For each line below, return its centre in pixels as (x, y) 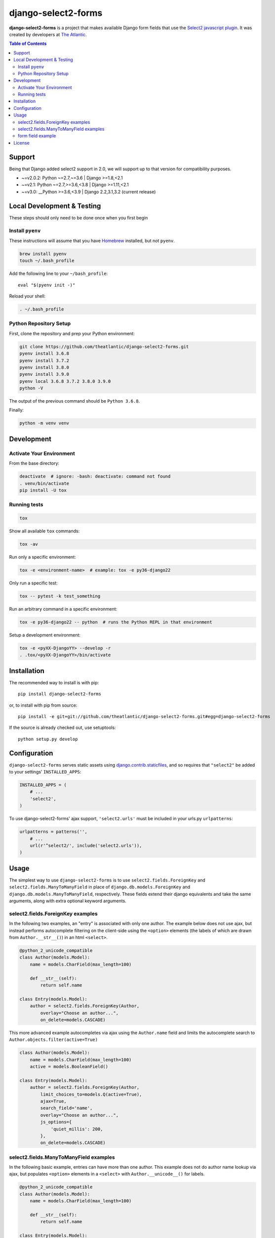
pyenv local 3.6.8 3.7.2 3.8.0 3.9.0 (65, 381)
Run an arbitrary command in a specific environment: (63, 609)
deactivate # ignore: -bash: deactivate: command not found (95, 476)
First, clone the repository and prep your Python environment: (72, 333)
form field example (37, 136)
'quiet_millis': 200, (77, 1129)
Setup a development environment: (45, 635)
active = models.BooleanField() (69, 1067)
